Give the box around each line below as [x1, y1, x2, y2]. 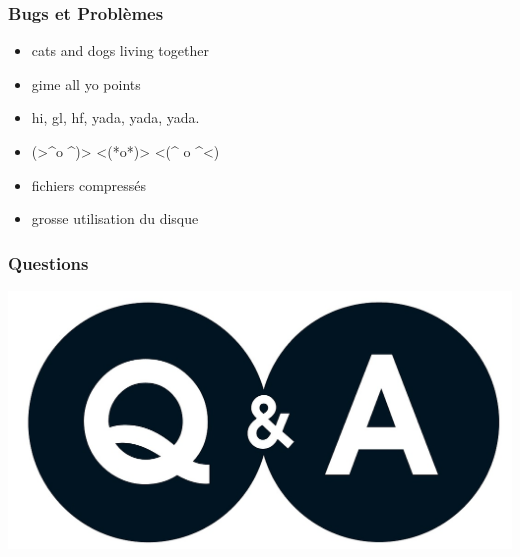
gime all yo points [31, 73, 141, 94]
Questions [8, 250, 89, 275]
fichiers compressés [31, 174, 147, 195]
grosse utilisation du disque [31, 208, 199, 229]
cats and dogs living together [31, 40, 209, 61]
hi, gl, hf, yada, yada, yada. [31, 107, 200, 128]
